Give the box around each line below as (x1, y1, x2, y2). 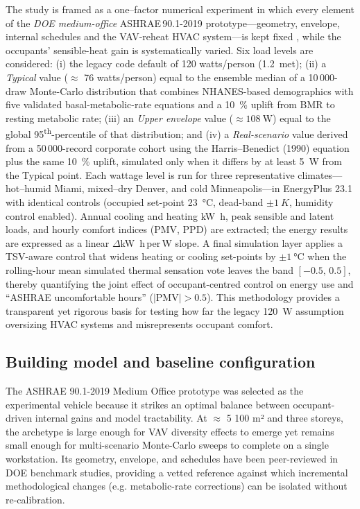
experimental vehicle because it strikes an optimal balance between (6, 397, 290, 411)
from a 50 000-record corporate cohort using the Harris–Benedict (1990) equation (6, 140, 350, 155)
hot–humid (6, 181, 51, 196)
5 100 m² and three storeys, (226, 411, 343, 425)
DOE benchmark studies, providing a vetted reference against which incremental (6, 465, 348, 479)
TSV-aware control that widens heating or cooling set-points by (6, 249, 276, 264)
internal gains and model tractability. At (35, 411, 207, 425)
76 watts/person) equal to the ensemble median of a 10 (84, 69, 318, 84)
